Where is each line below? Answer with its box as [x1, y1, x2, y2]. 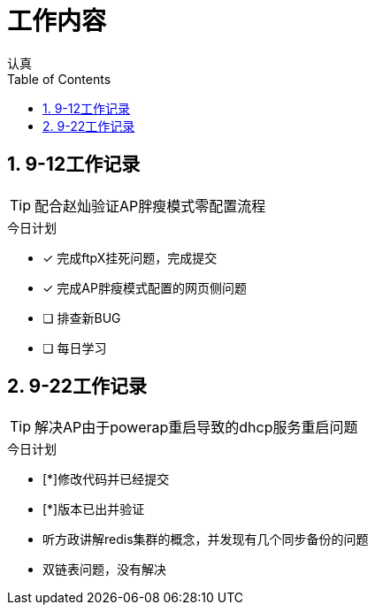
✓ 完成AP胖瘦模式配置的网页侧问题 [42, 279, 247, 295]
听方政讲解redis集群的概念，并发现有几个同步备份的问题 [42, 532, 369, 547]
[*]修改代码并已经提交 [42, 471, 170, 487]
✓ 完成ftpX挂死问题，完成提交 [42, 249, 218, 265]
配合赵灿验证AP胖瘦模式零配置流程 [34, 196, 266, 215]
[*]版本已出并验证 [42, 501, 145, 517]
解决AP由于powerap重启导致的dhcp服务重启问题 [34, 418, 358, 437]
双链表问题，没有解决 [42, 562, 166, 578]
